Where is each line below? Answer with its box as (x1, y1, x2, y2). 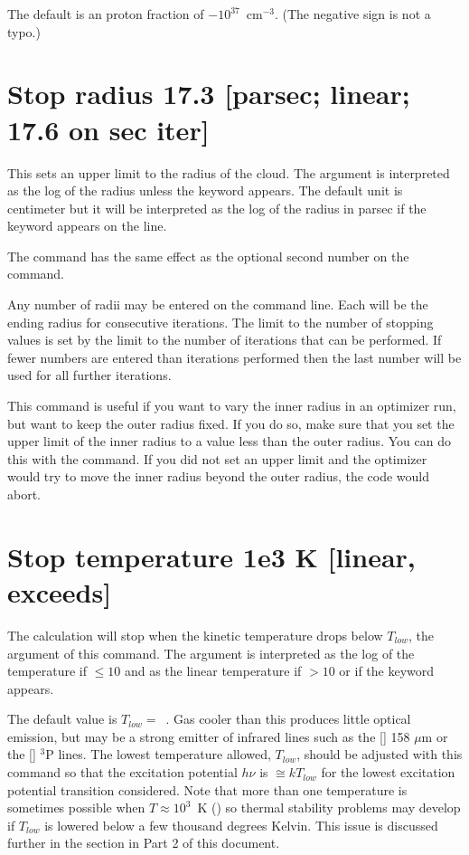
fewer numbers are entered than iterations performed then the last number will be (7, 347, 462, 366)
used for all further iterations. (7, 366, 172, 385)
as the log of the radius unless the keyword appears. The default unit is (7, 181, 403, 200)
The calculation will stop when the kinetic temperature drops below (7, 625, 383, 644)
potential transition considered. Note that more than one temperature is (7, 780, 408, 799)
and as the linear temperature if (124, 661, 302, 680)
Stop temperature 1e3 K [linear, (7, 537, 416, 575)
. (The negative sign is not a (274, 5, 431, 23)
